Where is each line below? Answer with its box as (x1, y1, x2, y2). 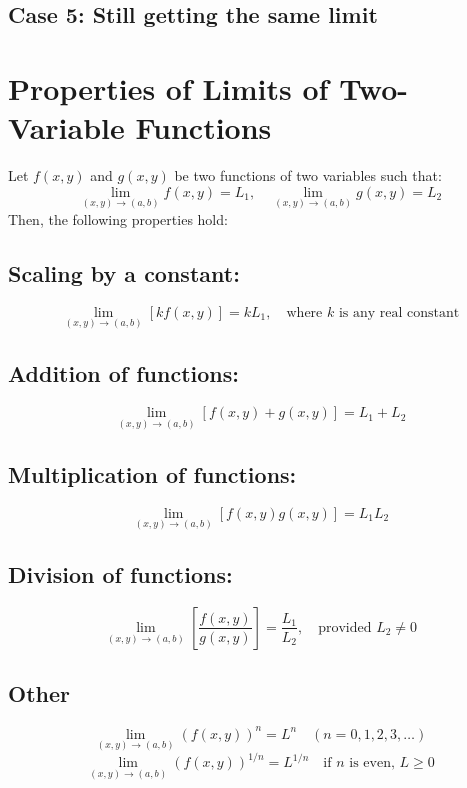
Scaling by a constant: (8, 257, 240, 288)
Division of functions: (8, 559, 233, 590)
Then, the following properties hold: (8, 208, 228, 229)
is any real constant (338, 305, 460, 320)
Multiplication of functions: (8, 458, 297, 489)
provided (318, 620, 372, 635)
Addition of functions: (8, 358, 239, 389)
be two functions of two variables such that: (174, 165, 442, 186)
